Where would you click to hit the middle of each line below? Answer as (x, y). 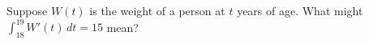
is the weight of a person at (157, 10)
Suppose (27, 10)
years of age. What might (300, 10)
